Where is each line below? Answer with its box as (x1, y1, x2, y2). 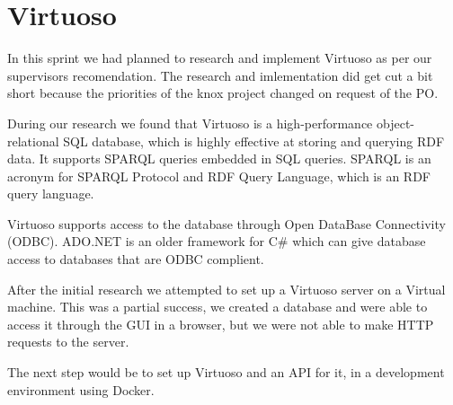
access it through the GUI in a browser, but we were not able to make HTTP (7, 314, 434, 333)
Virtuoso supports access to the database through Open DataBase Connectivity (7, 214, 446, 233)
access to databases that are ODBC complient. (7, 250, 264, 269)
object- (376, 113, 414, 132)
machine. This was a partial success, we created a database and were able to (7, 297, 428, 316)
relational (7, 131, 59, 150)
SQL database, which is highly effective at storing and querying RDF (63, 131, 445, 150)
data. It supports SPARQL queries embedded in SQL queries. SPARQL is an (7, 149, 431, 168)
